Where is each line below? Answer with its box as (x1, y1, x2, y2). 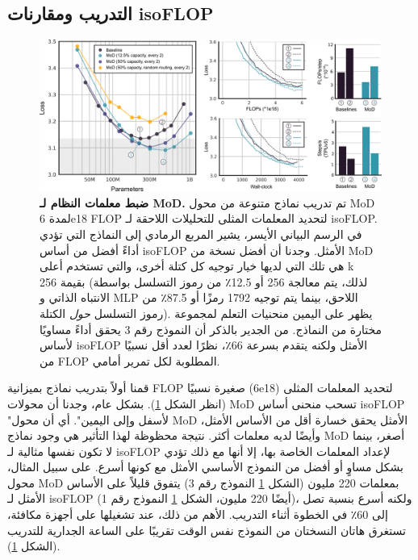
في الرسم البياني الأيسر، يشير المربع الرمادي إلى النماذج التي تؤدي (40, 225, 362, 242)
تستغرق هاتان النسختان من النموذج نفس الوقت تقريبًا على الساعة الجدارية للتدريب (7, 521, 406, 538)
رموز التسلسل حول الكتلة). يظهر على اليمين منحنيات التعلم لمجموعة (40, 304, 373, 321)
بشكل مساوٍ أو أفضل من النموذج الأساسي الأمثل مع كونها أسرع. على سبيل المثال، (7, 458, 403, 475)
